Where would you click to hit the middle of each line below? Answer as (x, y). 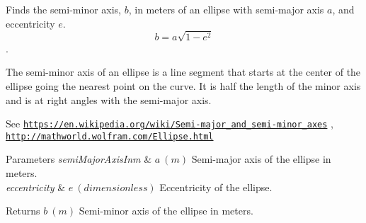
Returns (23, 211)
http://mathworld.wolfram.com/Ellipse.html (110, 136)
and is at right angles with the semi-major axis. (109, 99)
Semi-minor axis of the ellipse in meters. (166, 211)
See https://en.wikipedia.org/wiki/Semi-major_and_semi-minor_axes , (170, 124)
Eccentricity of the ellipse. (216, 187)
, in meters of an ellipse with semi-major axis (226, 9)
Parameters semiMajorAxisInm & (79, 159)
